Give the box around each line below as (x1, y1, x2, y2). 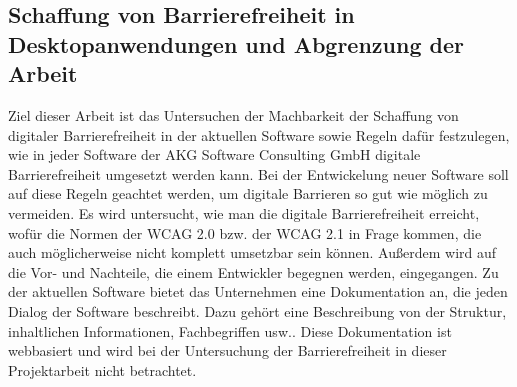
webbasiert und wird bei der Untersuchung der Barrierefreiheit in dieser (8, 340, 447, 361)
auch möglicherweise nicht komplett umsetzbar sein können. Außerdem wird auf (8, 242, 497, 263)
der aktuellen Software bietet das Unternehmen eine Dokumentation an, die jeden (8, 281, 508, 302)
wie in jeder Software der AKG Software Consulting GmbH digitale (8, 144, 421, 165)
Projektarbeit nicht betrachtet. (8, 359, 197, 380)
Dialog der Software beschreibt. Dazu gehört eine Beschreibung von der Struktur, (8, 300, 507, 321)
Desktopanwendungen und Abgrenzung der (8, 28, 464, 59)
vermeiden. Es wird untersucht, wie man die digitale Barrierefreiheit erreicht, (8, 202, 480, 223)
